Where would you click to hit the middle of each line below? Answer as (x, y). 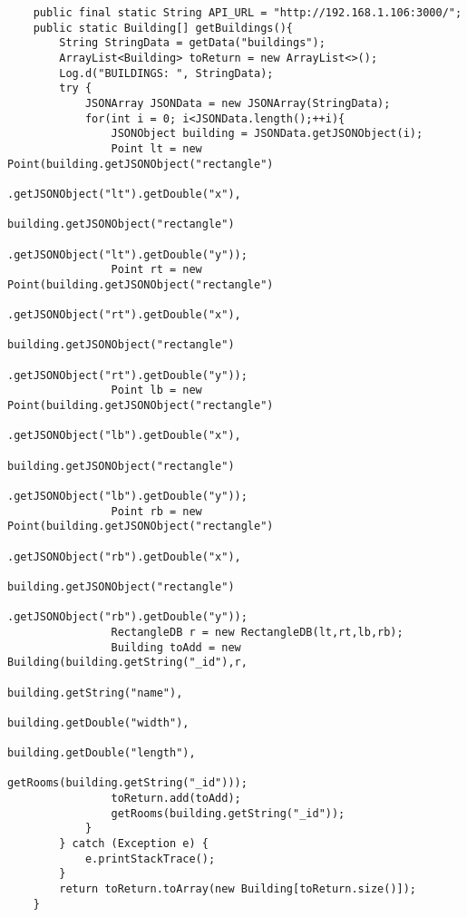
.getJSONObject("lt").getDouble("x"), (124, 194)
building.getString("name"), (95, 693)
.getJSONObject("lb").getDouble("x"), (124, 436)
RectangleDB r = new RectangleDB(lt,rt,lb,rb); (257, 632)
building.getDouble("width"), (98, 722)
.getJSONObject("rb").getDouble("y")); (127, 617)
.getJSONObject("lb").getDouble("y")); (127, 496)
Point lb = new (156, 390)
